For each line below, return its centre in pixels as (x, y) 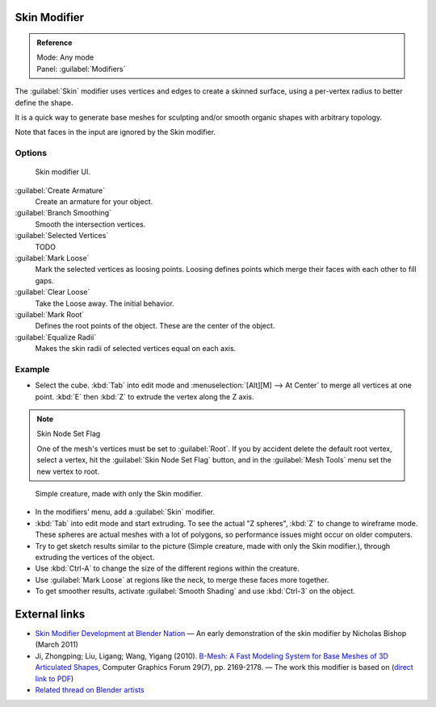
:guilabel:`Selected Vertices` (62, 236)
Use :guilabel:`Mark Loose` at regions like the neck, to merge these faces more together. (182, 579)
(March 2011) (57, 645)
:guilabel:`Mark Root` (50, 314)
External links (50, 614)
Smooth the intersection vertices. (90, 224)
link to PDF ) (55, 679)
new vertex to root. (68, 471)
